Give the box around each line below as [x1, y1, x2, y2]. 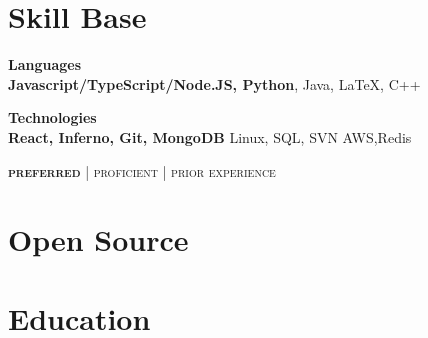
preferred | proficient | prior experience [8, 160, 276, 181]
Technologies [8, 107, 97, 128]
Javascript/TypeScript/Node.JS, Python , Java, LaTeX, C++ [8, 73, 421, 94]
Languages [8, 54, 82, 75]
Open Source [8, 219, 189, 260]
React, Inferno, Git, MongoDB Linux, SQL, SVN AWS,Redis [8, 126, 412, 147]
